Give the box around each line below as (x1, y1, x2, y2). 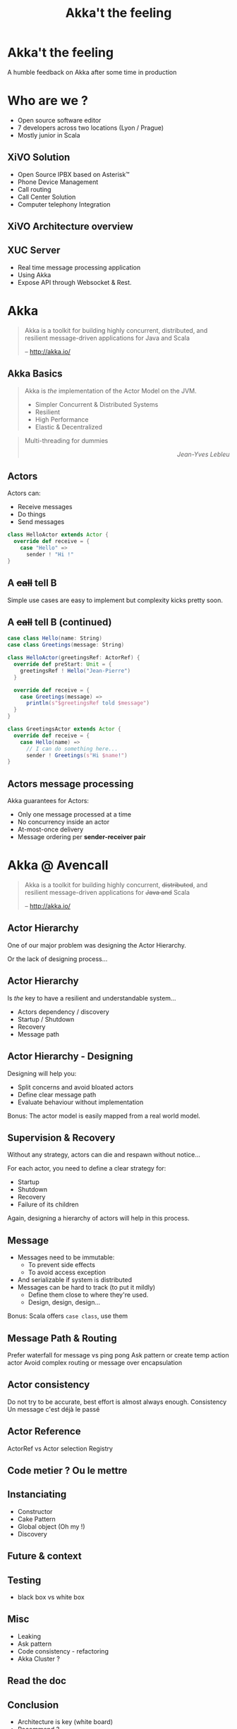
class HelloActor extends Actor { (7, 531, 109, 539)
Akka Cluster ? (17, 1654, 60, 1663)
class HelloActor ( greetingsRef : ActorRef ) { (7, 654, 140, 661)
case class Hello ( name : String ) (7, 635, 102, 642)
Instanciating (7, 1489, 67, 1501)
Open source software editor (17, 116, 102, 124)
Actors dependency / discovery (17, 1007, 109, 1016)
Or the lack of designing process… (7, 954, 108, 963)
